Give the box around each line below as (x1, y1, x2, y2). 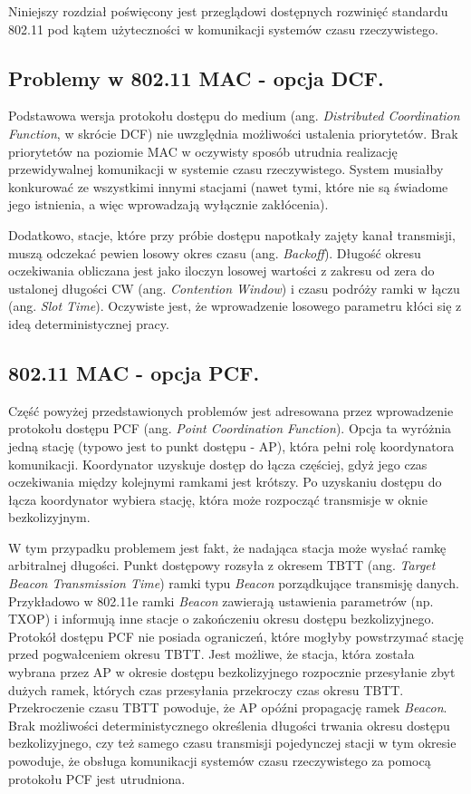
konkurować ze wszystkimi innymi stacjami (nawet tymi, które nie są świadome (8, 177, 448, 196)
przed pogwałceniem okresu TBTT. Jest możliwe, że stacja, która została (8, 644, 415, 663)
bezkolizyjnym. (8, 508, 91, 527)
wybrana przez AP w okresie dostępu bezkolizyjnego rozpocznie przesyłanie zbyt (8, 663, 456, 682)
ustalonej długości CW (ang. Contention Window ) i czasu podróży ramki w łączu (8, 278, 460, 297)
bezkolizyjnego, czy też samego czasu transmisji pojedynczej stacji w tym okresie (8, 733, 457, 752)
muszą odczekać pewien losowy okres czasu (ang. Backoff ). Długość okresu (8, 243, 421, 262)
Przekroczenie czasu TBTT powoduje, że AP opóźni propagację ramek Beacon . (8, 698, 447, 717)
